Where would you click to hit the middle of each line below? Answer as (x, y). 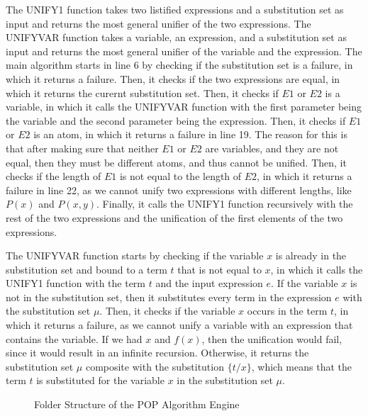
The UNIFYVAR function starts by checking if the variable (135, 255)
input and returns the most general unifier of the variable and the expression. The (184, 51)
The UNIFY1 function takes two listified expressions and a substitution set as (175, 9)
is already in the (311, 255)
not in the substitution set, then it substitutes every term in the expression (169, 297)
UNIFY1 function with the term (76, 283)
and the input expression (209, 283)
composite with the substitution (155, 366)
